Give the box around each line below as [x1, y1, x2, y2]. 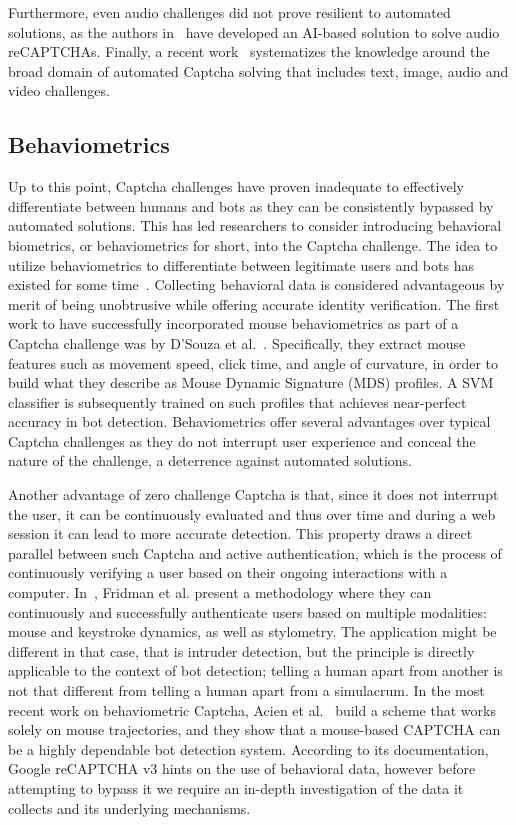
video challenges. [8, 80, 110, 101]
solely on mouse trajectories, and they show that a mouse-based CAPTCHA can [8, 719, 501, 740]
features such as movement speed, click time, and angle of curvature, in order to [8, 352, 499, 373]
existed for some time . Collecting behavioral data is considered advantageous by [8, 274, 505, 295]
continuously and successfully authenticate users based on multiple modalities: [8, 601, 487, 622]
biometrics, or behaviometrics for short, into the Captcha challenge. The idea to [8, 234, 498, 255]
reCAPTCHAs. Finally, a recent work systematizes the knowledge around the [8, 41, 490, 62]
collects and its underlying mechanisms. [8, 797, 251, 818]
